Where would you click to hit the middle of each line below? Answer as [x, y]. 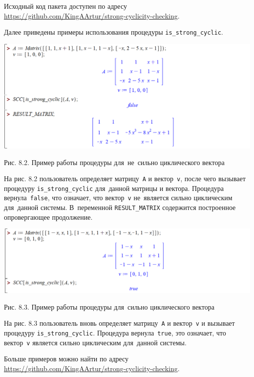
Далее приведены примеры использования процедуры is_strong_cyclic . [114, 32]
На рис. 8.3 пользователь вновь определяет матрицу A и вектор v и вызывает [119, 323]
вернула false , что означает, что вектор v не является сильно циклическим [118, 198]
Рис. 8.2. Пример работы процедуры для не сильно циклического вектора [114, 162]
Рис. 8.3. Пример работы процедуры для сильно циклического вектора [109, 306]
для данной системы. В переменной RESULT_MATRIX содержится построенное [120, 207]
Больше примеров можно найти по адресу [66, 359]
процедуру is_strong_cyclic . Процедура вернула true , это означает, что [115, 333]
